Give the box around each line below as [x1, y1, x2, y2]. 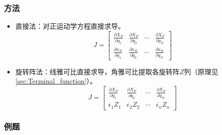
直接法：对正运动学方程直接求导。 [15, 21, 125, 31]
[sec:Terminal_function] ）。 [15, 76, 97, 86]
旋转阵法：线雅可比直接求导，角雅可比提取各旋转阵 [15, 66, 180, 76]
